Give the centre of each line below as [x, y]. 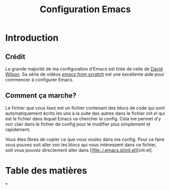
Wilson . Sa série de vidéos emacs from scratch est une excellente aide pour [85, 74]
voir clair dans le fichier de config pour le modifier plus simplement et [78, 124]
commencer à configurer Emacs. [39, 80]
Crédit [15, 57]
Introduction [32, 38]
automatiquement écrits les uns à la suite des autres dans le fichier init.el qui [85, 113]
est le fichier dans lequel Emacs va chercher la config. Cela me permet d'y [83, 118]
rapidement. [18, 129]
